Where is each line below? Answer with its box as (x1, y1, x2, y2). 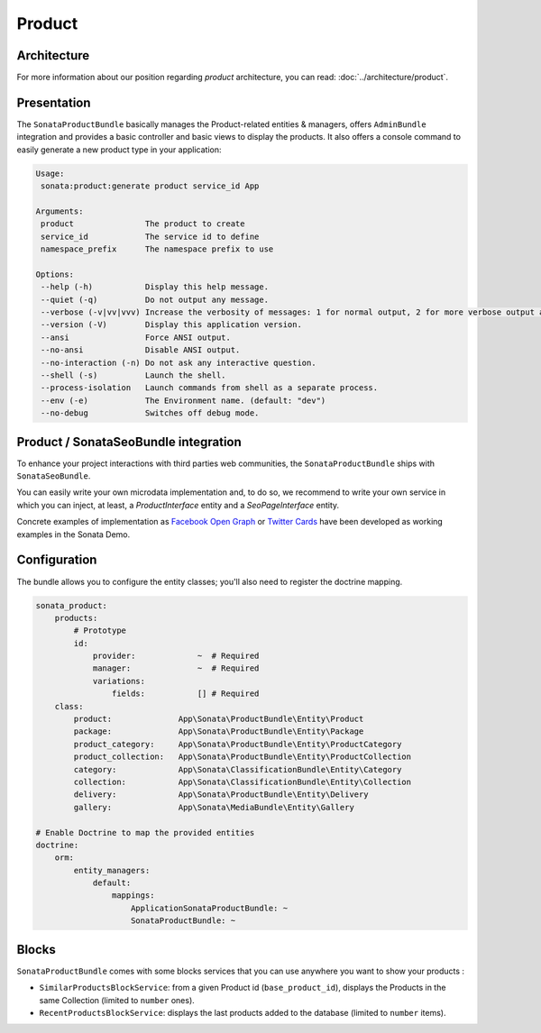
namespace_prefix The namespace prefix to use (41, 244, 274, 254)
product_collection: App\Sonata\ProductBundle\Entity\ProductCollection (73, 752, 412, 762)
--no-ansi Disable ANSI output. (41, 345, 241, 355)
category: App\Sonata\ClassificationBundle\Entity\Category (73, 764, 402, 774)
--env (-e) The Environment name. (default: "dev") (41, 395, 326, 406)
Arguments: (35, 206, 84, 216)
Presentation (16, 95, 91, 110)
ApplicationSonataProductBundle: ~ (131, 902, 289, 913)
